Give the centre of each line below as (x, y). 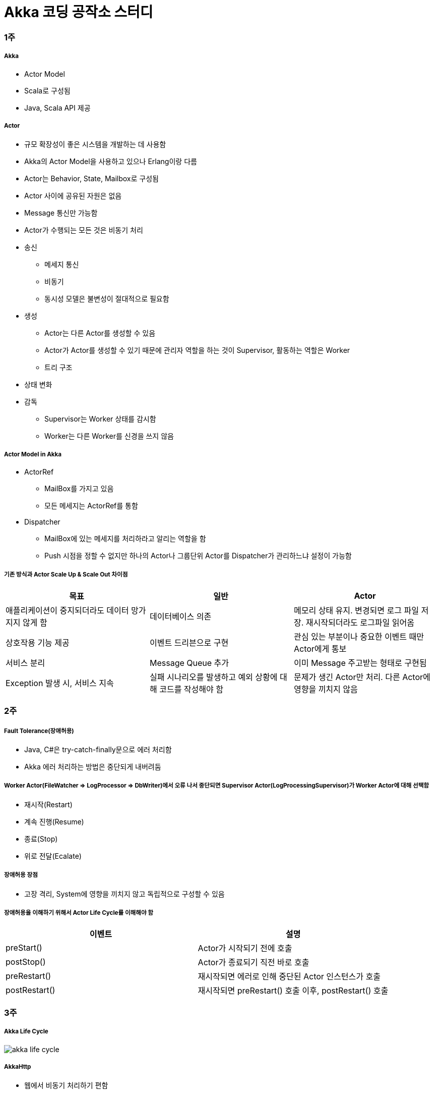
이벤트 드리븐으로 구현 (189, 642)
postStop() (26, 962)
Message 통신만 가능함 (61, 213)
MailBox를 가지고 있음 (79, 489)
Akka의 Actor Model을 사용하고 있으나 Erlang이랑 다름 (111, 162)
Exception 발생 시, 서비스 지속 (60, 683)
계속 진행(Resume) (54, 821)
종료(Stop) (41, 839)
